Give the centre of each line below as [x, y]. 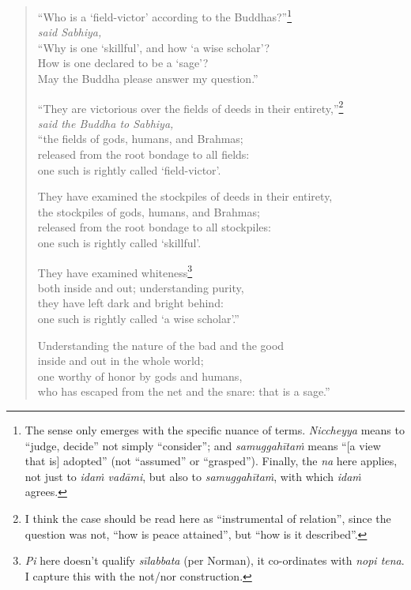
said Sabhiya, [70, 32]
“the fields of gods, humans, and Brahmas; [140, 139]
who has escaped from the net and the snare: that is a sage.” [184, 391]
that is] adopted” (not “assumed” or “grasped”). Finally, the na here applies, [211, 461]
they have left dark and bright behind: [130, 303]
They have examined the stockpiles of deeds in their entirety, [185, 196]
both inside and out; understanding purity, [141, 287]
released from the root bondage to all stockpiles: [154, 227]
